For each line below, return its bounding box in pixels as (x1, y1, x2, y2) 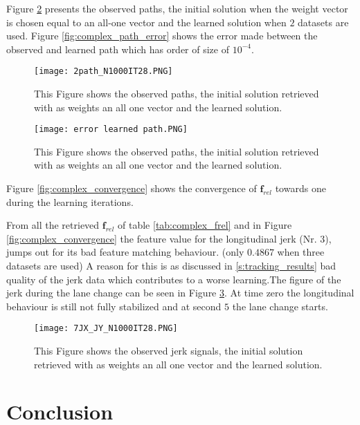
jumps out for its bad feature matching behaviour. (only (6, 245, 244, 259)
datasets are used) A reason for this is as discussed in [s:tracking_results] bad (6, 258, 336, 273)
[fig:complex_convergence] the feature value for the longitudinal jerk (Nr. (6, 231, 317, 245)
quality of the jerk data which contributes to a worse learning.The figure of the (6, 272, 341, 286)
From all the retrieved (6, 218, 100, 232)
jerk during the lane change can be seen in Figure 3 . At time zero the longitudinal (6, 285, 354, 300)
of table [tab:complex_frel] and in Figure (118, 218, 292, 232)
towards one (275, 181, 326, 196)
